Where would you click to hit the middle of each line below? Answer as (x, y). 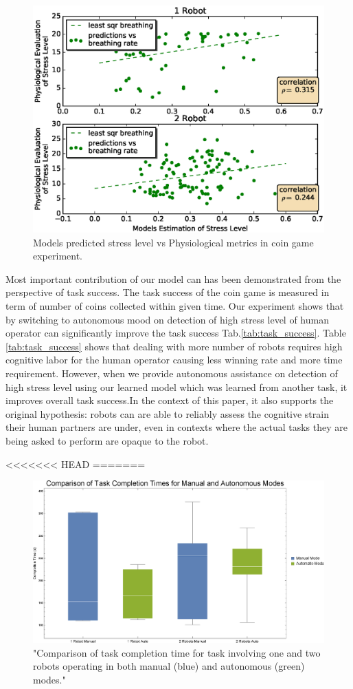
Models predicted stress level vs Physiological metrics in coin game (173, 242)
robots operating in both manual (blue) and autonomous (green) (169, 666)
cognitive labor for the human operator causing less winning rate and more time (174, 360)
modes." (49, 679)
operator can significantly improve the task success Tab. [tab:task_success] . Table (176, 333)
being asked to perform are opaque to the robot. (107, 440)
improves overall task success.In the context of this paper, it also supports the (170, 400)
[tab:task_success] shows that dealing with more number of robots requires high (174, 346)
